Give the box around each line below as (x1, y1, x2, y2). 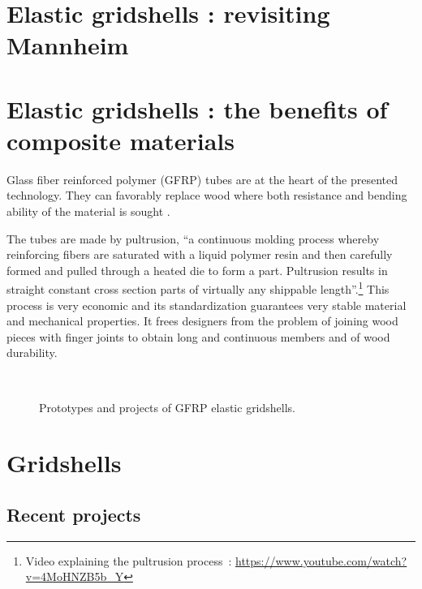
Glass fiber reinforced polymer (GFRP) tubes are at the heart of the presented (6, 170, 398, 187)
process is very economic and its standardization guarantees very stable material (6, 296, 407, 313)
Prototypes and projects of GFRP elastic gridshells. (39, 398, 296, 415)
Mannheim (6, 28, 129, 62)
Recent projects (6, 502, 141, 527)
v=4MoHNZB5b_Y (25, 568, 124, 585)
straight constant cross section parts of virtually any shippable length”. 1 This (6, 278, 390, 298)
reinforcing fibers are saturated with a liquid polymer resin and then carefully (6, 246, 393, 263)
